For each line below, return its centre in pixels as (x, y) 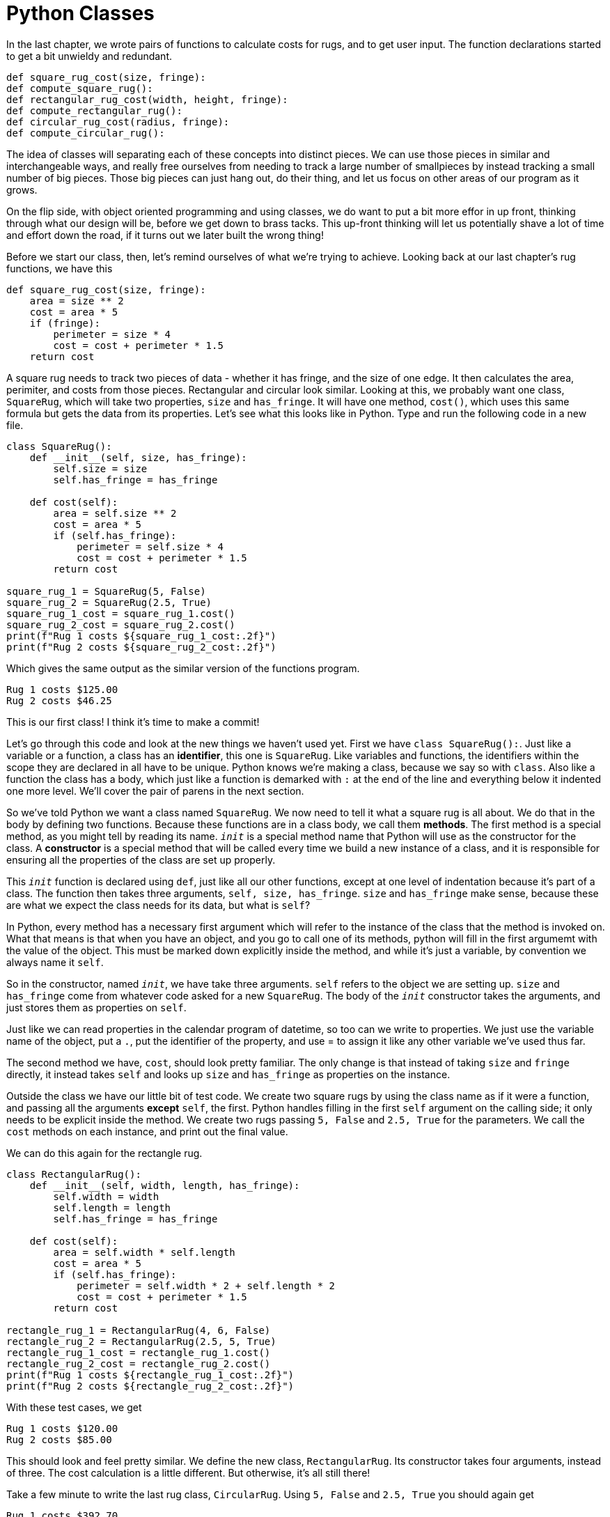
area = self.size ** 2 (115, 513)
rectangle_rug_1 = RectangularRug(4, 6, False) (139, 1330)
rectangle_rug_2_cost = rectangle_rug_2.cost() (139, 1363)
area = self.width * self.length (144, 1252)
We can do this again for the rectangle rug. (104, 1153)
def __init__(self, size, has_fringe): (138, 457)
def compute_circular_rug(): (86, 133)
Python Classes (80, 13)
